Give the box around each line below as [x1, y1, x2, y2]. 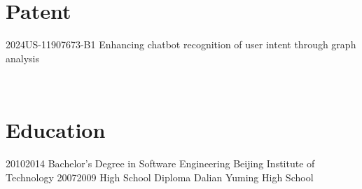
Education [6, 115, 106, 144]
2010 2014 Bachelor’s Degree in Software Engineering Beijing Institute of [6, 156, 315, 171]
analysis [6, 50, 39, 65]
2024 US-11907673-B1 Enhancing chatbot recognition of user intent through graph [6, 37, 356, 52]
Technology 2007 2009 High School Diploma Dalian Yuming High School [6, 169, 314, 184]
